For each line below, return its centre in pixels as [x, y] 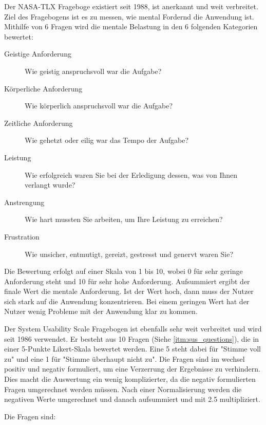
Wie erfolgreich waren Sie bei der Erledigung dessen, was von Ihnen [131, 174]
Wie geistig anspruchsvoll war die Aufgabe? [93, 71]
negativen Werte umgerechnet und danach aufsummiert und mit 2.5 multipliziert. [132, 399]
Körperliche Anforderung [43, 88]
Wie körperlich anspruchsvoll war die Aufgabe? [99, 106]
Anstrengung [24, 202]
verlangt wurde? [50, 185]
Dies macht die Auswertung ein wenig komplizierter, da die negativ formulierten [130, 379]
